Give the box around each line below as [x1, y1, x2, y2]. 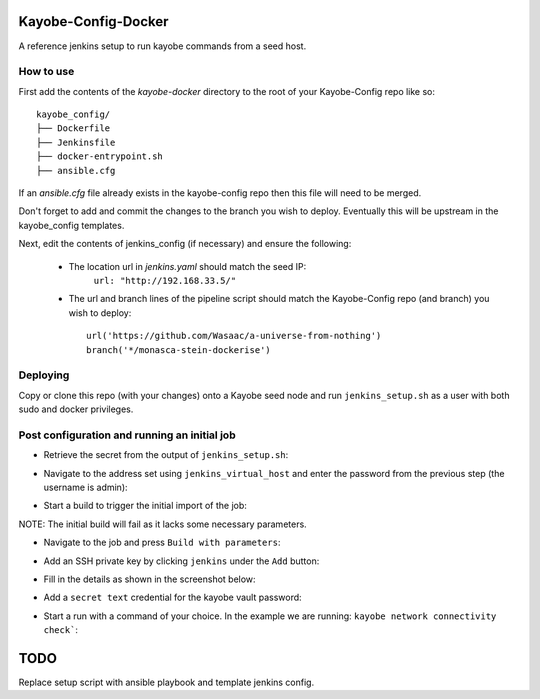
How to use [18, 65, 75, 79]
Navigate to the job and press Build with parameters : [43, 536, 281, 549]
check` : [43, 624, 79, 636]
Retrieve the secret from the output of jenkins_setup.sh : [43, 449, 289, 461]
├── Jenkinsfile [36, 136, 116, 148]
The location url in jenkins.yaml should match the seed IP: [68, 260, 307, 272]
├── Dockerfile [36, 123, 111, 134]
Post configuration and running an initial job [18, 428, 236, 442]
